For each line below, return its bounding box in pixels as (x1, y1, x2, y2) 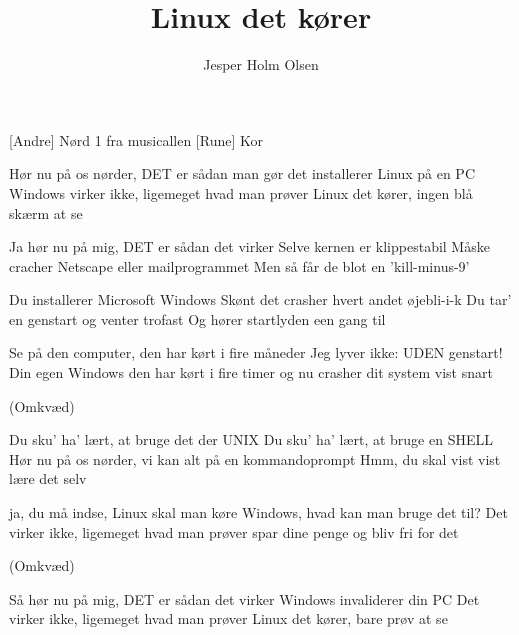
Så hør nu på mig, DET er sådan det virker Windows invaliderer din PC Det (9, 588, 480, 609)
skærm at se (9, 202, 83, 223)
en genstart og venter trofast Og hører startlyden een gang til (9, 308, 386, 329)
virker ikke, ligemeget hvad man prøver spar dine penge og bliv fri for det (9, 521, 459, 542)
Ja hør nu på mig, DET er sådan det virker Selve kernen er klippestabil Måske (9, 236, 490, 257)
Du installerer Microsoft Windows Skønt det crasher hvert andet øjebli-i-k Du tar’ (9, 289, 512, 310)
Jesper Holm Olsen (203, 54, 319, 75)
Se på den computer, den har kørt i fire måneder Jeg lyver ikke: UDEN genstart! (9, 342, 503, 363)
